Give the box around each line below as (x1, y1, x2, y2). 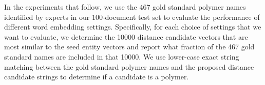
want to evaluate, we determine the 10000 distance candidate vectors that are (4, 31, 248, 42)
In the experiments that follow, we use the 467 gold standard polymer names (4, 2, 246, 12)
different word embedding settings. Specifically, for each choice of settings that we (4, 21, 261, 32)
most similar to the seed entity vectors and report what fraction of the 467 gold (4, 41, 255, 52)
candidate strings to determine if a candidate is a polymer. (4, 71, 189, 82)
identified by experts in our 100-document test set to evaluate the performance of (4, 11, 260, 22)
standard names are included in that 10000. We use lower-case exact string (4, 51, 239, 62)
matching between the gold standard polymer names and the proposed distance (4, 61, 254, 72)
